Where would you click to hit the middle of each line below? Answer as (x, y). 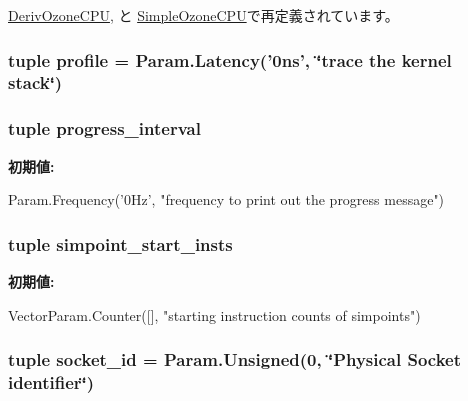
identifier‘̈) (51, 382)
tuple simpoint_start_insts (120, 243)
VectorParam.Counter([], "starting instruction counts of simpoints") (214, 314)
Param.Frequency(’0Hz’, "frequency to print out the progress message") (226, 199)
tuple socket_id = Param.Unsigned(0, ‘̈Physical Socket (235, 359)
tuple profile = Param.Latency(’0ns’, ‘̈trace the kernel (230, 59)
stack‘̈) (35, 82)
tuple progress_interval (104, 128)
